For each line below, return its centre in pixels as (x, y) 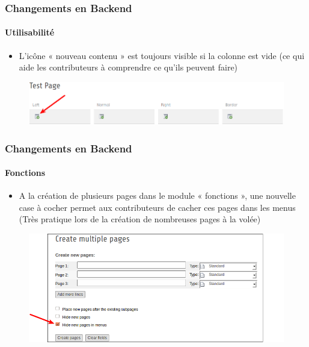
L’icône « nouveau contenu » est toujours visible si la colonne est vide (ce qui (162, 55)
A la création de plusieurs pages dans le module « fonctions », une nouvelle (157, 195)
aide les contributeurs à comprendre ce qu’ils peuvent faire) (128, 67)
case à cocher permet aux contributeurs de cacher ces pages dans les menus (157, 207)
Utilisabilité (30, 32)
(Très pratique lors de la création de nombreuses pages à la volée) (140, 219)
